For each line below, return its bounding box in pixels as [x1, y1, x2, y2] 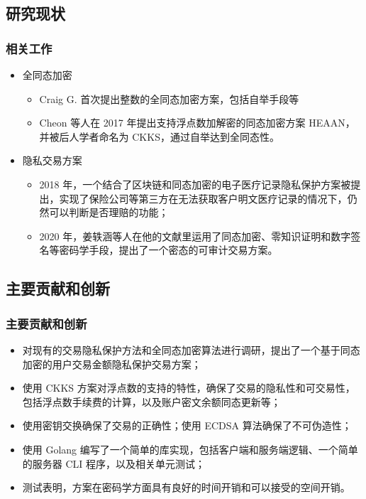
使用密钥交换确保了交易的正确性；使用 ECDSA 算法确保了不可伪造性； [22, 418, 352, 433]
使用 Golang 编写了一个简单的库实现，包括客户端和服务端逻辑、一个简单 [22, 441, 358, 456]
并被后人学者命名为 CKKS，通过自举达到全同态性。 [39, 129, 279, 144]
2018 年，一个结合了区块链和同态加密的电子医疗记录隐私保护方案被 [39, 176, 351, 191]
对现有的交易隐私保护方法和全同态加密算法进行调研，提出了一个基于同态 [22, 342, 360, 357]
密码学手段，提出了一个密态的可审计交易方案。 [59, 242, 278, 257]
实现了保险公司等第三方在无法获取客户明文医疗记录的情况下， [59, 191, 348, 205]
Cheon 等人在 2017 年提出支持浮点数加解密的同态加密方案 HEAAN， [39, 115, 355, 130]
